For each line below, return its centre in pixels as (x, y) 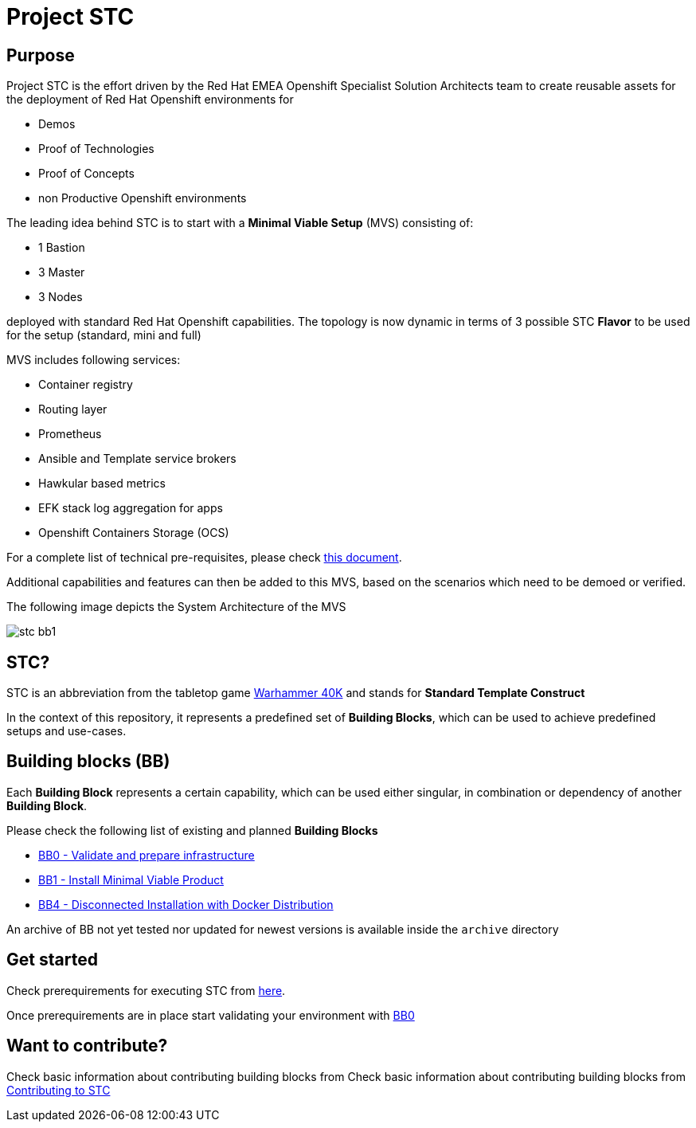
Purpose (41, 55)
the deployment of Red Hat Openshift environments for (150, 100)
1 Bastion (62, 248)
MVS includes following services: (94, 360)
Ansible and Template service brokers (137, 459)
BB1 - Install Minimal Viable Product (131, 879)
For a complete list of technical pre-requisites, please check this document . (204, 558)
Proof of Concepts (86, 174)
